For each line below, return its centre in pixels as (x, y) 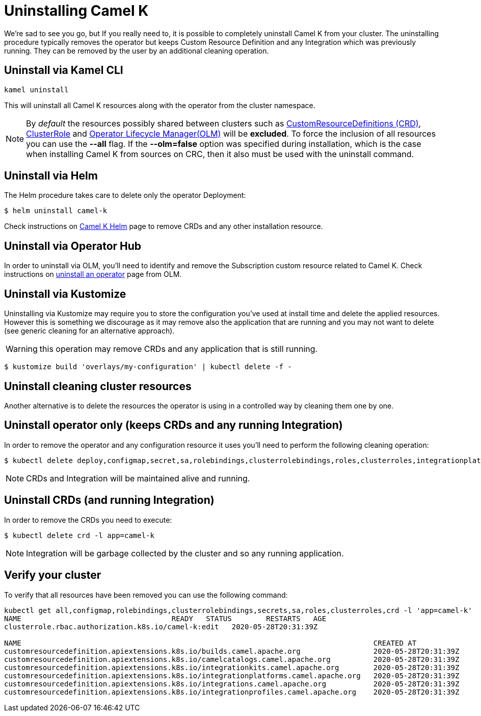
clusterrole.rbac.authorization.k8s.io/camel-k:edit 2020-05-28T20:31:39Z (161, 626)
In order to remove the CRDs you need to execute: (88, 520)
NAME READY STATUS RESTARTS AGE (165, 618)
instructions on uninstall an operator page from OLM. (93, 274)
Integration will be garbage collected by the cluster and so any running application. (185, 553)
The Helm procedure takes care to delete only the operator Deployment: (125, 195)
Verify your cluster (53, 575)
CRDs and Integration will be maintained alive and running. (138, 478)
